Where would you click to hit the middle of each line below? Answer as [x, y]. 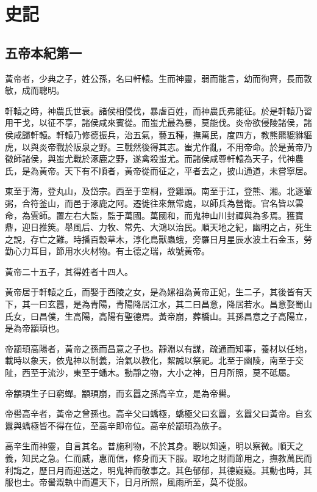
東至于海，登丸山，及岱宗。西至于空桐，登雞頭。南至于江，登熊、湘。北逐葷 [158, 191]
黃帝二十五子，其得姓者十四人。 [69, 271]
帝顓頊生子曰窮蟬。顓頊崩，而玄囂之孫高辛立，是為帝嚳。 [120, 393]
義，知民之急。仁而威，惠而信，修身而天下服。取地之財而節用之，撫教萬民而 [158, 458]
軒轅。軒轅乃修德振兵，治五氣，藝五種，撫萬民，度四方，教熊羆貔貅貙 [171, 134]
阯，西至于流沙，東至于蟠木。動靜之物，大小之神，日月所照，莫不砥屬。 [150, 373]
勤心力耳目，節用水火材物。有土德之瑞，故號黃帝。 [107, 251]
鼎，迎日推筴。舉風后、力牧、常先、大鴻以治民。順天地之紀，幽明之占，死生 [158, 227]
